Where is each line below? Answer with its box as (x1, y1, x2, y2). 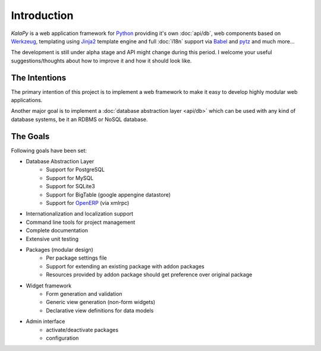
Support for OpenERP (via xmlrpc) (46, 200, 130, 207)
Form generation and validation (46, 290, 122, 297)
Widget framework (26, 282, 72, 289)
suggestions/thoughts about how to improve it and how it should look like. (11, 57, 192, 64)
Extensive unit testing (26, 235, 78, 242)
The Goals (11, 131, 50, 141)
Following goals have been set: (11, 147, 87, 154)
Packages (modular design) (26, 246, 93, 253)
